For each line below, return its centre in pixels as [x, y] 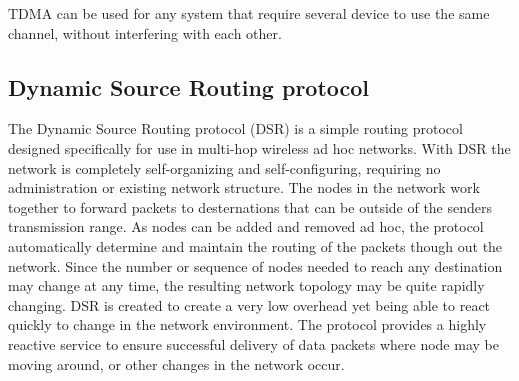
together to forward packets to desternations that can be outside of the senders [250, 206]
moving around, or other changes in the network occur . [176, 363]
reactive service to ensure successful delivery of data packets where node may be [253, 343]
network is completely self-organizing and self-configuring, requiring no [224, 167]
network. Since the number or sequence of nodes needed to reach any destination [255, 265]
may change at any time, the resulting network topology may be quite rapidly [246, 285]
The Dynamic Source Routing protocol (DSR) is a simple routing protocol [235, 128]
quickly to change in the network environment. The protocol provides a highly [247, 324]
